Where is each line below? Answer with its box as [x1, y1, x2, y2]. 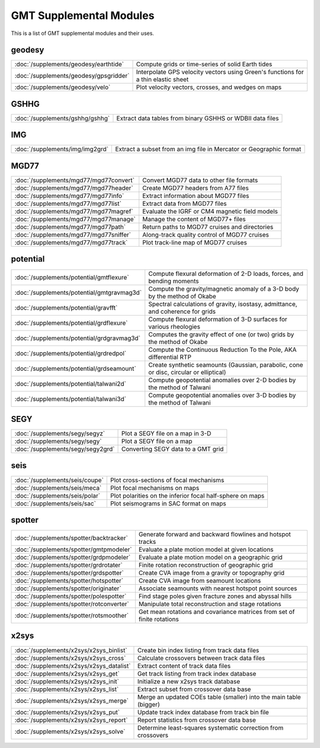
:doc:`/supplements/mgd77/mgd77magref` [14, 208, 133, 215]
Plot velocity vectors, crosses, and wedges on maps [136, 83, 282, 91]
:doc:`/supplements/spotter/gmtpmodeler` [14, 546, 132, 554]
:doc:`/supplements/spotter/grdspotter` [14, 569, 124, 577]
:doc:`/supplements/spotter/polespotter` [14, 592, 127, 600]
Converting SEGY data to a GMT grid [121, 445, 224, 453]
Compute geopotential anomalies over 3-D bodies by [148, 391, 296, 399]
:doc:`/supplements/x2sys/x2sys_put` [14, 708, 120, 716]
